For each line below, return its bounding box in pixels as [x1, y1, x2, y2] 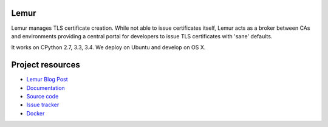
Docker [26, 109, 45, 117]
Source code [26, 92, 59, 100]
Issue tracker [26, 101, 60, 109]
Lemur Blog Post [26, 76, 68, 83]
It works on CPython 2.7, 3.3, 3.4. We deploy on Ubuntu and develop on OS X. [11, 44, 206, 51]
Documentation [26, 84, 65, 91]
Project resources [11, 60, 80, 70]
